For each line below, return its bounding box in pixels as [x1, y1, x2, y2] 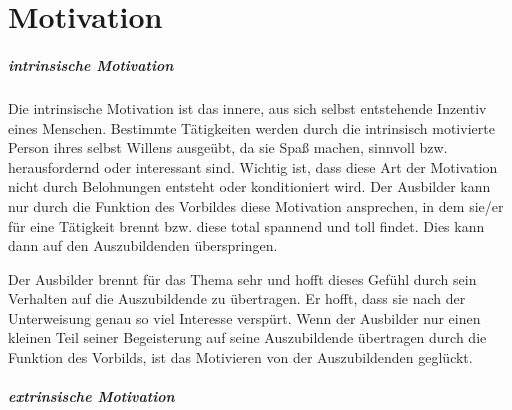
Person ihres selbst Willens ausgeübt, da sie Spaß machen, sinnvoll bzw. [8, 137, 448, 158]
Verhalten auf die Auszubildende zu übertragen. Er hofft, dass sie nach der [8, 288, 466, 309]
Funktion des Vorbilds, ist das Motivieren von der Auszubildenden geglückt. [8, 347, 473, 368]
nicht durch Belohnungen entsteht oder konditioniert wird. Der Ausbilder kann [8, 176, 491, 197]
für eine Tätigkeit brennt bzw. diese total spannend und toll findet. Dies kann [8, 215, 485, 236]
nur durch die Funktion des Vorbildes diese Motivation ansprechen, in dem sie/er [8, 195, 504, 216]
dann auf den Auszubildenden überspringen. [8, 235, 278, 256]
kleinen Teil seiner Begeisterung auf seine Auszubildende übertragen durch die [8, 327, 487, 348]
